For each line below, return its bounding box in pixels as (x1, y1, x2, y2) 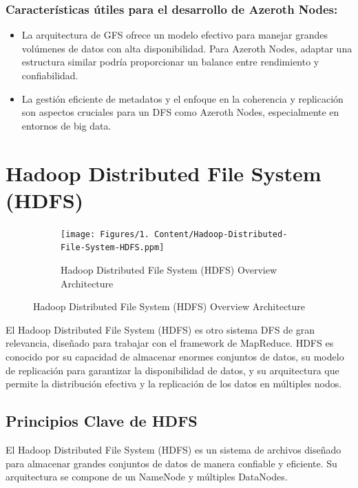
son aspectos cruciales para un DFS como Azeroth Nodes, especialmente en (21, 105, 339, 119)
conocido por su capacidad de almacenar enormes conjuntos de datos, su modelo (6, 349, 344, 363)
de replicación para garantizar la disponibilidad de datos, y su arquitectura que (6, 363, 339, 377)
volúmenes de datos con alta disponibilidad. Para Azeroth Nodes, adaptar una (21, 41, 352, 55)
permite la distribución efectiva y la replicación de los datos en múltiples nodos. (6, 376, 342, 391)
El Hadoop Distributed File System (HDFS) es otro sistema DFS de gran (6, 322, 315, 336)
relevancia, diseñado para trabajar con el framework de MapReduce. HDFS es (6, 336, 334, 350)
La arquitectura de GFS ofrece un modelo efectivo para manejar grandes (21, 28, 328, 42)
